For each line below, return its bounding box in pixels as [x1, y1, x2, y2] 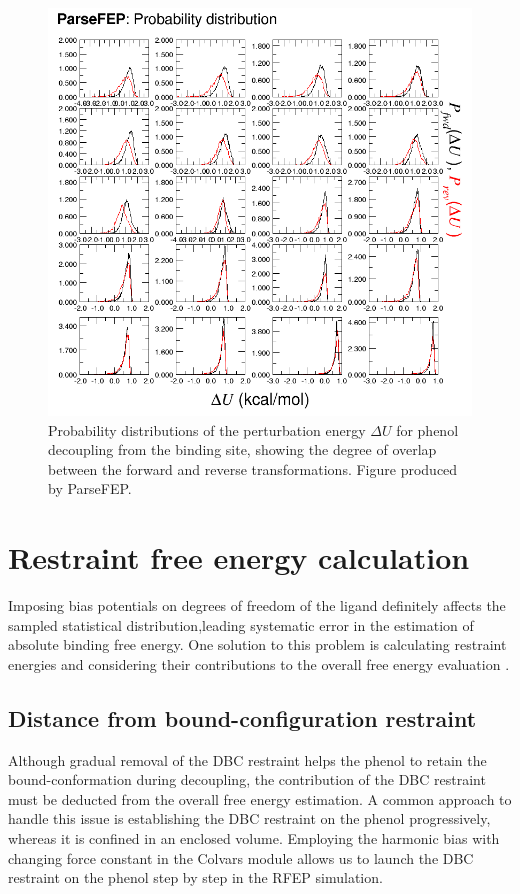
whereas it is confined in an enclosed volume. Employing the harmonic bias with [8, 828, 500, 848]
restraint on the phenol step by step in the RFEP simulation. [8, 867, 383, 888]
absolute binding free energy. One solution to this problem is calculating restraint [8, 634, 507, 655]
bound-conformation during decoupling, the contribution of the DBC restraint [8, 769, 486, 790]
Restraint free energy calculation [8, 537, 470, 578]
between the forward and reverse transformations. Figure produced [48, 458, 458, 479]
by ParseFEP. [48, 478, 132, 499]
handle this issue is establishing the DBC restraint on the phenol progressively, [8, 808, 491, 829]
